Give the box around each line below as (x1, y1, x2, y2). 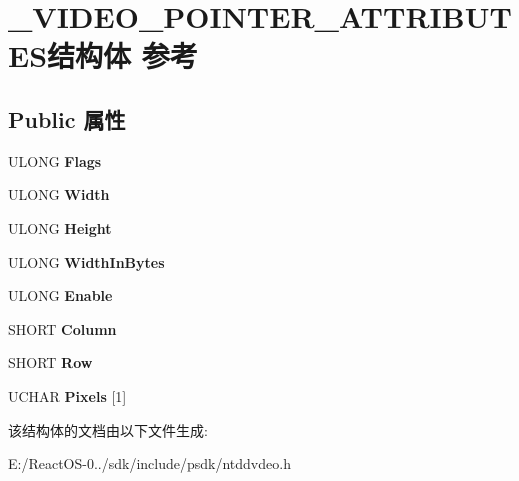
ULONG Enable (8, 285, 113, 306)
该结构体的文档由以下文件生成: (8, 419, 208, 440)
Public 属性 (8, 103, 126, 134)
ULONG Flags (8, 150, 102, 171)
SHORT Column (8, 318, 117, 339)
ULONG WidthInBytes (8, 251, 165, 272)
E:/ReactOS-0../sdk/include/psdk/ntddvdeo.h (8, 453, 291, 474)
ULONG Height (8, 217, 112, 238)
